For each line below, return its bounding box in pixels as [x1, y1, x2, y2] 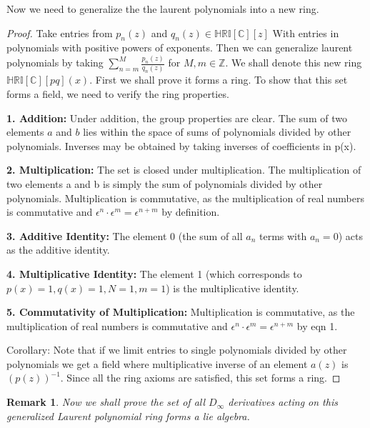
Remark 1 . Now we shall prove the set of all [6, 394, 206, 409]
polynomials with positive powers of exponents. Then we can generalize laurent [6, 40, 353, 55]
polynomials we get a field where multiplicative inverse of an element [6, 356, 308, 371]
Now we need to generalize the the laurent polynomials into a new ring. [6, 1, 319, 16]
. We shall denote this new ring [225, 55, 362, 70]
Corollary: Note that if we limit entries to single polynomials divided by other [6, 342, 347, 357]
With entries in [272, 25, 339, 40]
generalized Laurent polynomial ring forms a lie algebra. [6, 408, 250, 423]
